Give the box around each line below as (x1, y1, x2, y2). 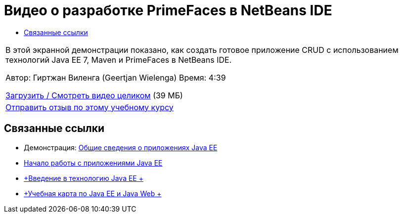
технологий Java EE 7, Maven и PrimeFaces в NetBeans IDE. (5, 54, 232, 65)
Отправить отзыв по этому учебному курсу (5, 102, 174, 112)
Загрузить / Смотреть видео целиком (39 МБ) (5, 90, 183, 100)
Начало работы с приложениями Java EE (24, 158, 163, 167)
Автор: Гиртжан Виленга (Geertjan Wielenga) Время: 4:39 (5, 72, 226, 83)
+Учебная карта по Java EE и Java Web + (24, 189, 162, 198)
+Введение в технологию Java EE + (24, 174, 143, 182)
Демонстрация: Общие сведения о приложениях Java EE (24, 143, 218, 152)
